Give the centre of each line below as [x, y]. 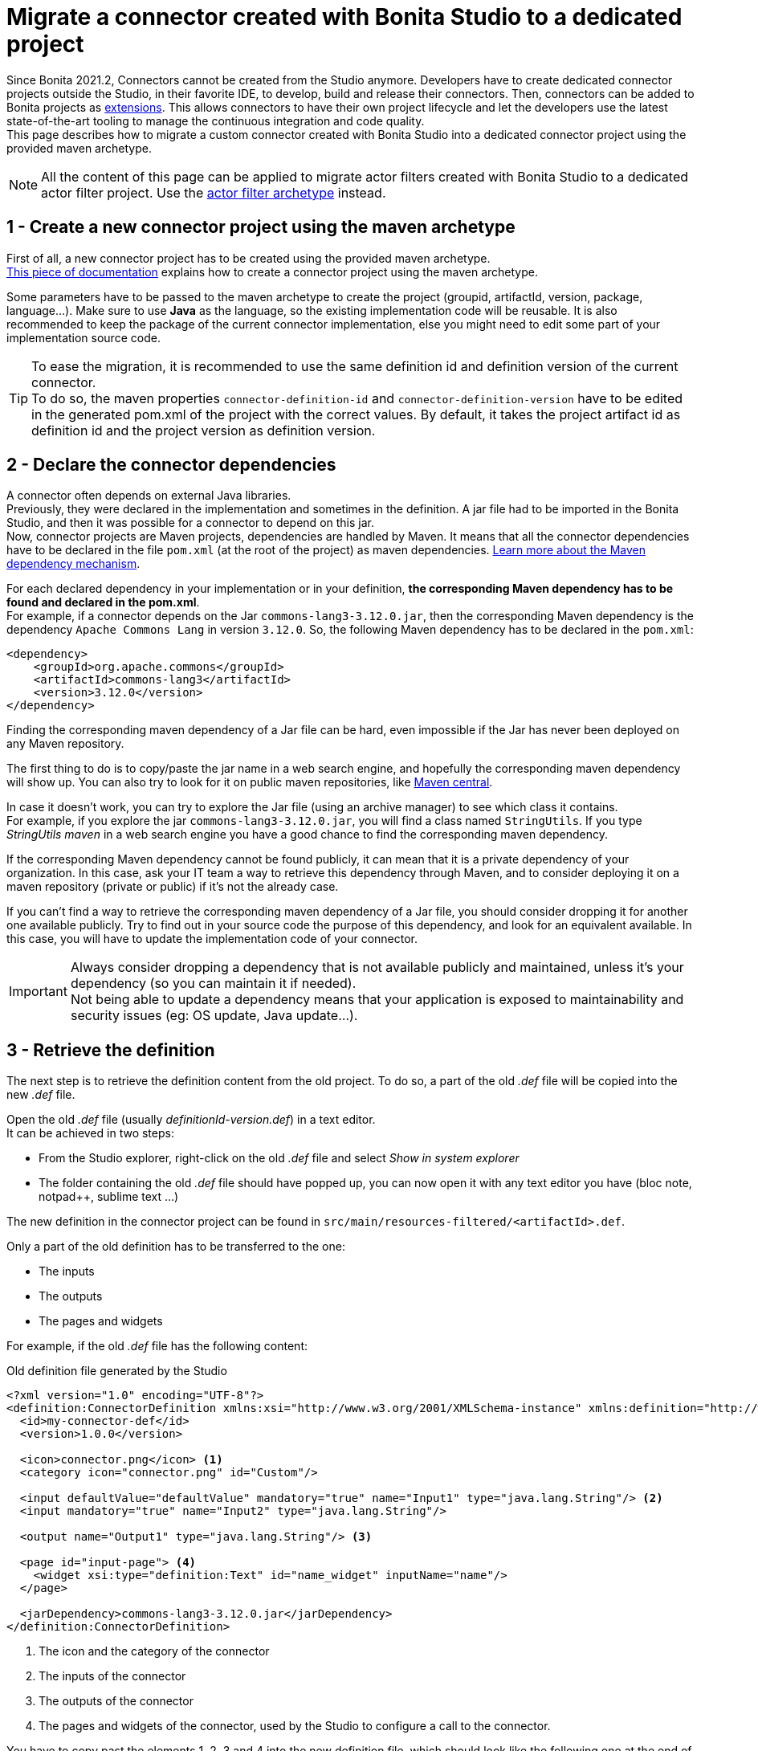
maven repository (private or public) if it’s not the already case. [173, 887]
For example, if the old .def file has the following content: [157, 1346]
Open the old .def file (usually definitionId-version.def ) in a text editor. [191, 1120]
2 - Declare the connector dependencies [171, 465]
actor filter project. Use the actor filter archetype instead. [214, 192]
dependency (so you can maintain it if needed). [213, 984]
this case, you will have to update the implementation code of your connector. [212, 939]
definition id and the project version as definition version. [204, 430]
